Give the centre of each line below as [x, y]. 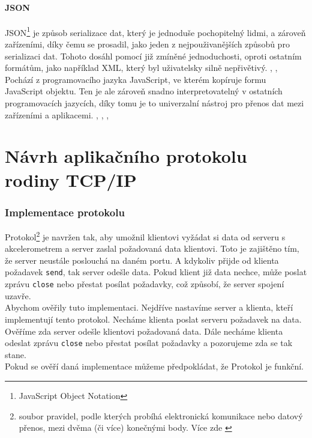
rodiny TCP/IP [71, 179]
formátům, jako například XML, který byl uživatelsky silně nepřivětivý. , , [141, 68]
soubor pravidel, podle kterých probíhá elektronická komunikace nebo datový [161, 415]
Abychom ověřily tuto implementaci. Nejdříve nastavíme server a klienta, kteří [149, 307]
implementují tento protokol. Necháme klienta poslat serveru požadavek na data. [153, 319]
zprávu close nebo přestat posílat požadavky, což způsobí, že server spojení [145, 284]
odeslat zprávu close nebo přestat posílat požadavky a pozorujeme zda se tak [149, 343]
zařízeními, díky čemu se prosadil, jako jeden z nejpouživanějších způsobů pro [147, 44]
